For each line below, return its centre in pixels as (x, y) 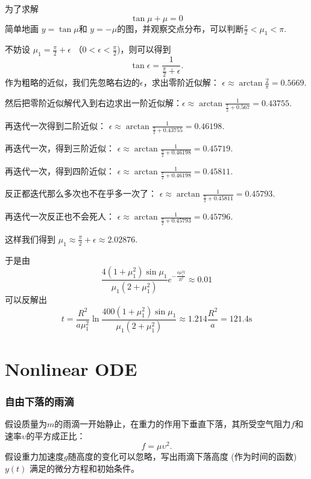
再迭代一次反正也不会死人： (60, 216)
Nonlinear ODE (71, 368)
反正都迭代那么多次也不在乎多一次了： (81, 193)
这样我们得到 (30, 239)
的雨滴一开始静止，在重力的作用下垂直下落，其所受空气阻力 (173, 424)
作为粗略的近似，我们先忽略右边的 (72, 82)
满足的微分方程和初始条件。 (85, 468)
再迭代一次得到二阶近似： (55, 125)
